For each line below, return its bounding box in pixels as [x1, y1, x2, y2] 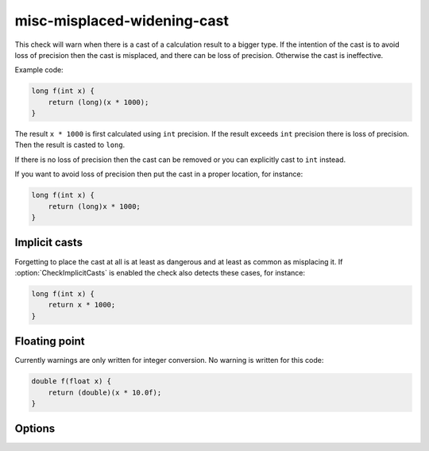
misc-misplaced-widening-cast [14, 12, 230, 29]
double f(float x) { [31, 377, 111, 386]
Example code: [14, 65, 64, 75]
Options [14, 422, 56, 436]
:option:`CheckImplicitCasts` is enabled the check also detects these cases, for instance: [14, 268, 306, 277]
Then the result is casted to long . [14, 140, 126, 150]
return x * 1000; [48, 300, 116, 310]
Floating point [14, 334, 85, 349]
